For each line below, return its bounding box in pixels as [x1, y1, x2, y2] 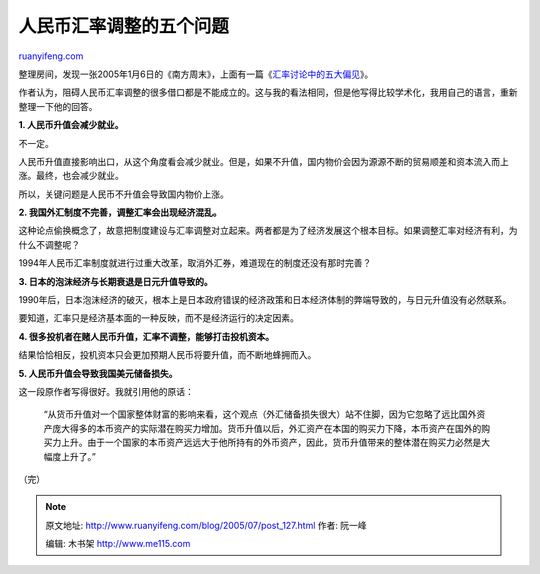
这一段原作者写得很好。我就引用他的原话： [18, 385, 194, 397]
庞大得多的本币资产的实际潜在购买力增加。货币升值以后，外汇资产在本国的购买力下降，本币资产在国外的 [51, 422, 482, 434]
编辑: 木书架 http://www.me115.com [45, 538, 191, 550]
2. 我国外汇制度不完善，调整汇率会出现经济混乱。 [18, 206, 222, 219]
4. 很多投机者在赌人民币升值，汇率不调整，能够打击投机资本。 [18, 330, 275, 342]
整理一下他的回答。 [18, 100, 98, 112]
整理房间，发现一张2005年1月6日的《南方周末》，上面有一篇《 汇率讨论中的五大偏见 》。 [18, 68, 374, 80]
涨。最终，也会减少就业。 [18, 170, 124, 182]
